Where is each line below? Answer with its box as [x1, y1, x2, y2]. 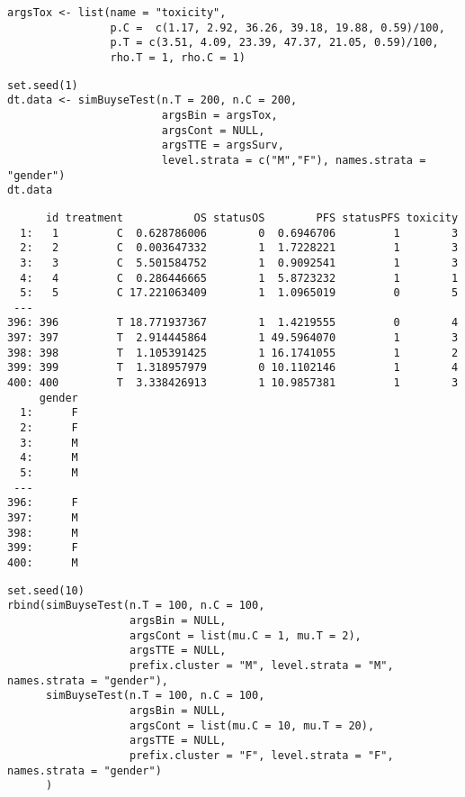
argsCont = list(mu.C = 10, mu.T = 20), [130, 719, 375, 732]
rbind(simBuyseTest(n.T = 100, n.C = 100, [7, 599, 265, 612]
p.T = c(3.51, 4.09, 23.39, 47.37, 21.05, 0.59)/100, [110, 36, 439, 50]
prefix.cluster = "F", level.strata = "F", [130, 748, 394, 762]
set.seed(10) [7, 584, 85, 597]
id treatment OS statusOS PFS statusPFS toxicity [45, 211, 459, 224]
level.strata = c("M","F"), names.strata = [161, 153, 426, 167]
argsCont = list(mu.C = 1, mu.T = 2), [130, 629, 362, 642]
